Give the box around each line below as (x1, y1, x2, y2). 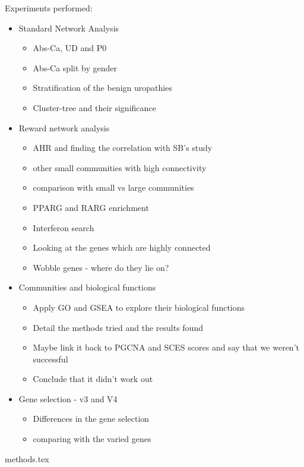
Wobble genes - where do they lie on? (33, 261, 169, 273)
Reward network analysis (18, 121, 110, 134)
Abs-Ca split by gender (33, 61, 117, 74)
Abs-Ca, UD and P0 (33, 42, 107, 54)
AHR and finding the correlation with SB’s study (33, 141, 213, 154)
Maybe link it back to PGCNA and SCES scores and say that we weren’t (33, 341, 299, 354)
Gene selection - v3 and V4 (18, 392, 118, 405)
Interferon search (33, 221, 94, 233)
